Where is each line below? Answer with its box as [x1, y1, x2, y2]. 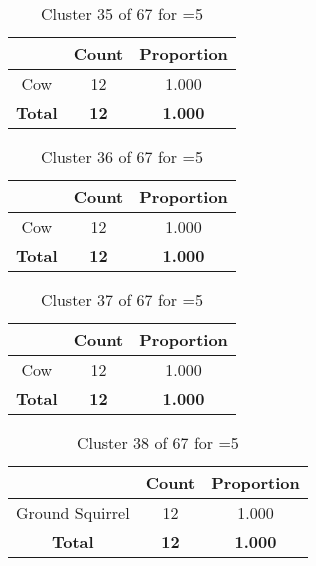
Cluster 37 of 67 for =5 [40, 288, 203, 311]
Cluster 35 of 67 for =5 [40, 2, 203, 25]
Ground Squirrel [16, 501, 130, 524]
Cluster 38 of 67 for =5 [76, 431, 239, 454]
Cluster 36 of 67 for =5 [40, 145, 203, 168]
